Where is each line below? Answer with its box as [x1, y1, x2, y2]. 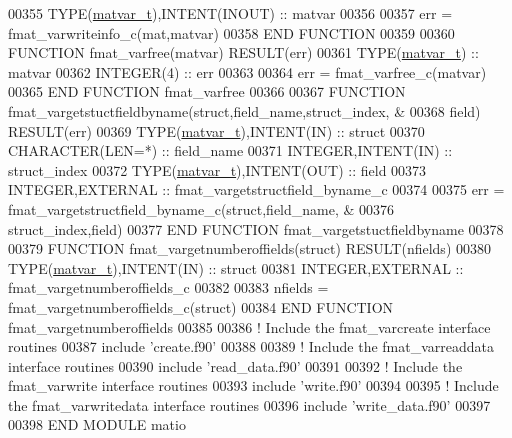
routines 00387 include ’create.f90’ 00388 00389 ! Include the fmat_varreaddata [8, 336, 495, 357]
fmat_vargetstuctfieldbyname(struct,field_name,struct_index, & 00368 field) [8, 100, 481, 121]
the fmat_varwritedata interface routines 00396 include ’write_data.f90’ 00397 [8, 394, 491, 415]
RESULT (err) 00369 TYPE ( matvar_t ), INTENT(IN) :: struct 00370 [8, 120, 425, 141]
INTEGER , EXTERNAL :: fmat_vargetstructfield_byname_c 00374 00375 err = [8, 179, 505, 200]
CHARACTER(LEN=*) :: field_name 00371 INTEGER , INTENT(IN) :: [8, 140, 453, 161]
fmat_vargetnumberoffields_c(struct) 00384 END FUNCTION [8, 296, 394, 317]
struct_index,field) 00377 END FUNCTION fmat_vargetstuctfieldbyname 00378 [8, 218, 504, 239]
